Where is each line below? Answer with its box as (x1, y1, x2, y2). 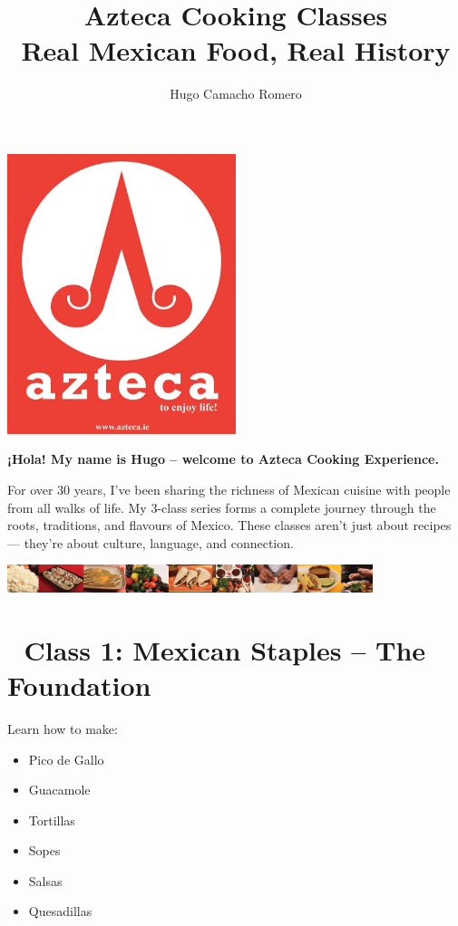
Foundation (7, 666, 151, 703)
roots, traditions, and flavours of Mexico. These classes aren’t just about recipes (7, 516, 452, 535)
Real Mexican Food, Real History (21, 32, 451, 69)
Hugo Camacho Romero (170, 84, 302, 103)
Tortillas (28, 810, 75, 829)
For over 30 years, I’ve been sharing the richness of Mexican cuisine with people (7, 479, 451, 498)
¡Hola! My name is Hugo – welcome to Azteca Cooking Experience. (7, 449, 439, 468)
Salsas (28, 871, 63, 890)
